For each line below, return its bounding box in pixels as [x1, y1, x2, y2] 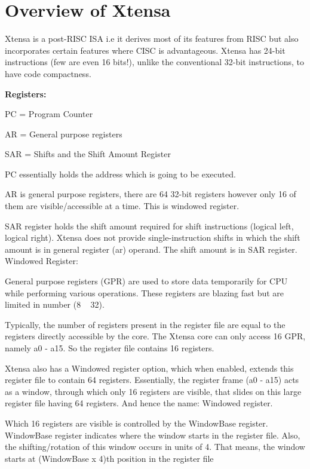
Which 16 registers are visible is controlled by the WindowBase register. [5, 416, 268, 429]
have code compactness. [5, 67, 91, 79]
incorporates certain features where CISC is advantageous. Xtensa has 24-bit [5, 44, 286, 56]
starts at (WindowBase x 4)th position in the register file [5, 452, 214, 464]
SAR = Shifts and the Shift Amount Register [5, 148, 171, 160]
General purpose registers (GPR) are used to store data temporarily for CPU [5, 275, 288, 287]
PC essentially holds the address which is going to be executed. [5, 167, 236, 180]
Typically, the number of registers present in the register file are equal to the [5, 318, 286, 330]
